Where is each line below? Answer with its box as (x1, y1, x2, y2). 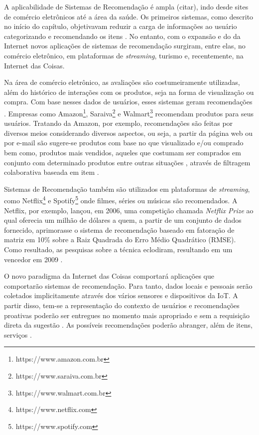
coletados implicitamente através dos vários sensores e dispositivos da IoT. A (4, 290, 238, 301)
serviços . (4, 329, 32, 340)
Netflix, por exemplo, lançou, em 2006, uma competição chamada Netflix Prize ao (4, 205, 254, 215)
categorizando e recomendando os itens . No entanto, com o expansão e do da (4, 30, 241, 41)
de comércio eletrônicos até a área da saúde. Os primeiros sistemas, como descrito (4, 11, 254, 21)
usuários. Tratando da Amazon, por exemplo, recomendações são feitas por (4, 118, 233, 128)
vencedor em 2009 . (4, 254, 63, 264)
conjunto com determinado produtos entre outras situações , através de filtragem (4, 157, 251, 167)
